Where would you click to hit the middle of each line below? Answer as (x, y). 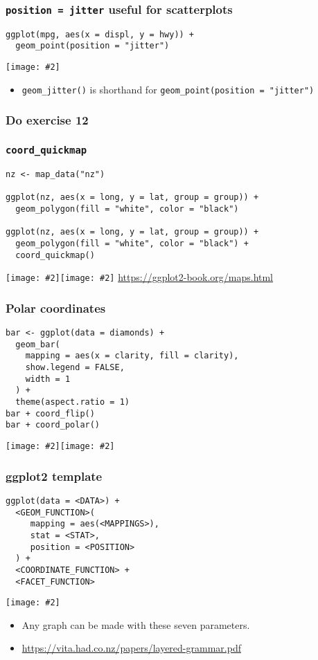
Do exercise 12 (47, 120)
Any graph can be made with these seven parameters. (136, 624)
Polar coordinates (56, 308)
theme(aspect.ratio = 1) (72, 402)
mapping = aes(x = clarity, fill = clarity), (132, 356)
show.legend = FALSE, (75, 368)
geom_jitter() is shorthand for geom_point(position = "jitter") (168, 89)
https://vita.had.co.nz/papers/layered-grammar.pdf (131, 648)
